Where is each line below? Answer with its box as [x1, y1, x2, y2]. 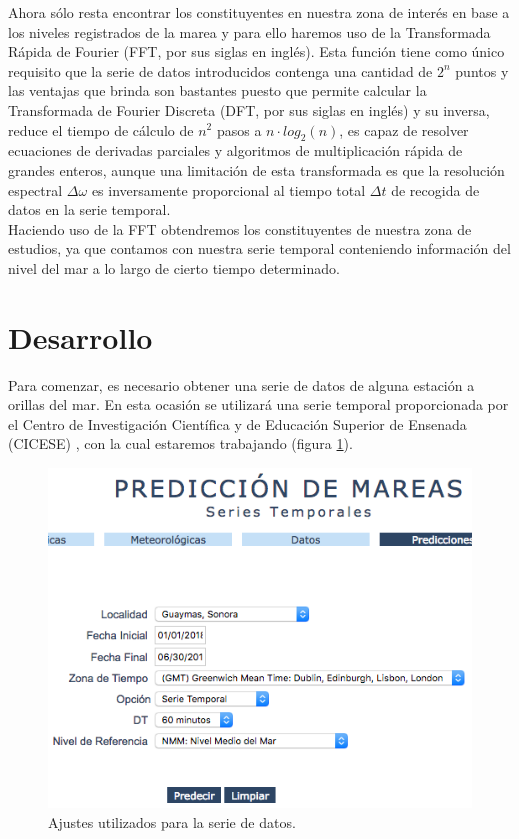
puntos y [455, 60, 509, 81]
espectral [8, 179, 63, 200]
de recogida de [391, 179, 480, 200]
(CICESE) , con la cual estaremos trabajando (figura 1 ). [8, 433, 353, 454]
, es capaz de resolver [339, 119, 469, 140]
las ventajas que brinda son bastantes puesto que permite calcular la [8, 80, 427, 101]
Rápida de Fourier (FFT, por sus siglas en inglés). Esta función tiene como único [8, 41, 505, 62]
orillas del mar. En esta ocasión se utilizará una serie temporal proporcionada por [8, 394, 509, 415]
